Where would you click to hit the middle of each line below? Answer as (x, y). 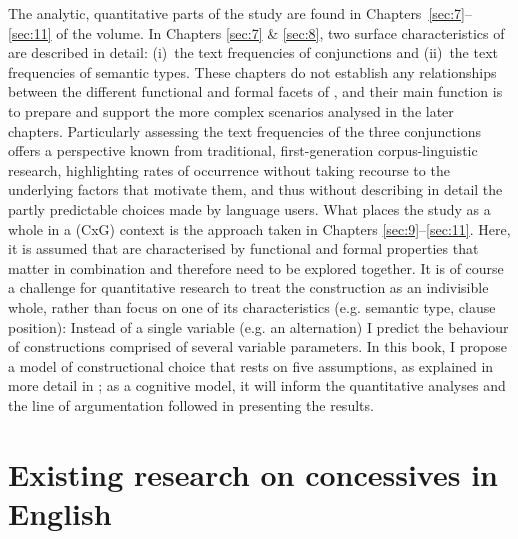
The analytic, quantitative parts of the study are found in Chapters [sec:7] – (240, 13)
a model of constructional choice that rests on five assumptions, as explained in (251, 365)
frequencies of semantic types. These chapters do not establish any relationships (252, 71)
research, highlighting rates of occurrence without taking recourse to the (229, 169)
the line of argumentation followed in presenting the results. (191, 404)
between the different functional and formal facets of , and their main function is (255, 91)
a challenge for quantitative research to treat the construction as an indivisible (248, 287)
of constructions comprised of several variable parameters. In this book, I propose (257, 346)
